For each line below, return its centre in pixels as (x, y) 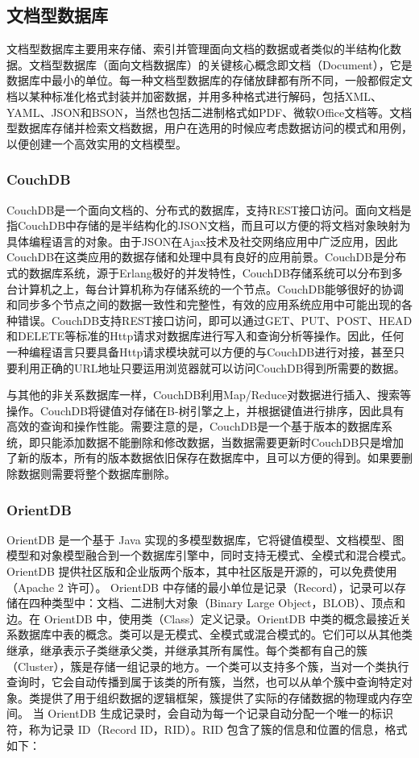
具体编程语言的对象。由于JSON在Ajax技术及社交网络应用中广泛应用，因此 (202, 241)
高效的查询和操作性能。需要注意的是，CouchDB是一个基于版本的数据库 (194, 426)
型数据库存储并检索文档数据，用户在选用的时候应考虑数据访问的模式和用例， (209, 128)
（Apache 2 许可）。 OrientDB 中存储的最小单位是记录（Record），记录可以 (201, 587)
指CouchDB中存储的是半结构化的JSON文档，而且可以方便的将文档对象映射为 (209, 225)
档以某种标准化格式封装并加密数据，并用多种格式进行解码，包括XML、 (195, 96)
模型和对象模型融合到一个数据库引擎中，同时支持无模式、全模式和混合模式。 (209, 555)
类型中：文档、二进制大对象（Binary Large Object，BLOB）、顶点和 (228, 603)
